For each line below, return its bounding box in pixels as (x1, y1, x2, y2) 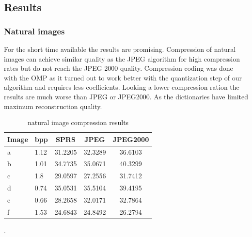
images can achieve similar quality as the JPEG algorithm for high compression (4, 53, 240, 63)
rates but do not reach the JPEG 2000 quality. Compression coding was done (4, 63, 233, 73)
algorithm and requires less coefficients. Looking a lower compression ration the (4, 82, 239, 92)
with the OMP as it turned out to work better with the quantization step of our (4, 72, 242, 82)
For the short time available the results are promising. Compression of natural (4, 44, 236, 54)
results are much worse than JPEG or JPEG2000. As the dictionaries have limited (4, 91, 248, 101)
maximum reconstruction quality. (4, 101, 102, 111)
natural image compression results (28, 117, 129, 127)
